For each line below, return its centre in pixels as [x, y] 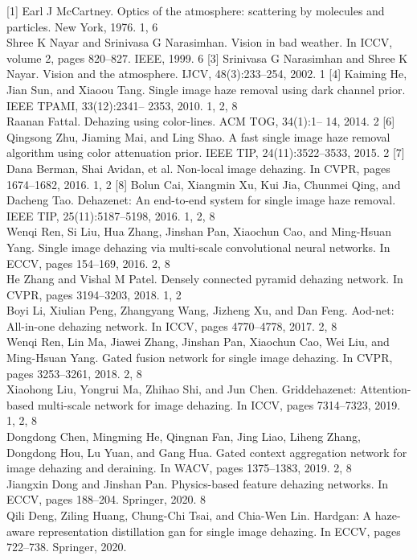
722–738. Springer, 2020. [67, 547]
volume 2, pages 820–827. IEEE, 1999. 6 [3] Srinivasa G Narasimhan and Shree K [207, 58]
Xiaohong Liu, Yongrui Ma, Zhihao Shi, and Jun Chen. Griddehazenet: [182, 389]
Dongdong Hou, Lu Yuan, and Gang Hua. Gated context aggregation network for [207, 452]
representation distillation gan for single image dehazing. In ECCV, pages [219, 531]
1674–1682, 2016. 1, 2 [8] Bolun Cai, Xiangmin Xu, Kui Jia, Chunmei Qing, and [204, 184]
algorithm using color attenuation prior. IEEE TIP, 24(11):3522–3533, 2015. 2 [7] [206, 152]
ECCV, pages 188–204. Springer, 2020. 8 [106, 499]
